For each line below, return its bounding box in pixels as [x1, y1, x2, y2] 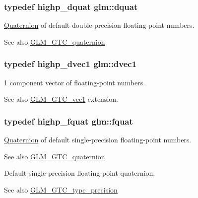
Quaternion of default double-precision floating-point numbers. [4, 20, 195, 30]
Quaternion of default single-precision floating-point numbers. [4, 134, 192, 145]
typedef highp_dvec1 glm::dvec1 [4, 58, 137, 70]
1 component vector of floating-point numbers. [4, 77, 145, 87]
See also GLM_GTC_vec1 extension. [4, 94, 118, 104]
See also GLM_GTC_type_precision [4, 184, 118, 195]
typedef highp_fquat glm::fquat [4, 115, 133, 127]
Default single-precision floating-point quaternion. [4, 168, 155, 178]
